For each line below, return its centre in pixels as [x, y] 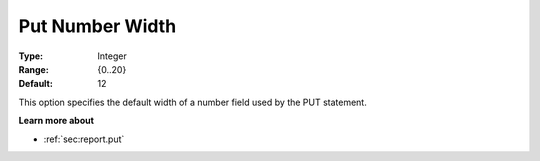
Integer [112, 56]
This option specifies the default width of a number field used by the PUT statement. [192, 102]
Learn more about [56, 121]
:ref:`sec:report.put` [84, 139]
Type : [31, 56]
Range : [33, 69]
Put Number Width [97, 26]
